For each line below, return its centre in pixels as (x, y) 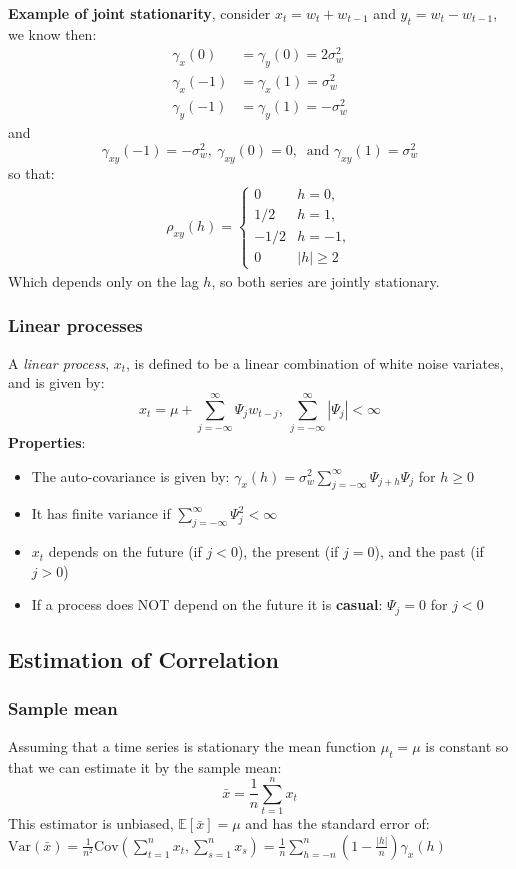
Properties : (47, 441)
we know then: (52, 33)
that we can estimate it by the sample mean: (145, 766)
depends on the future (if (125, 551)
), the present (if (288, 551)
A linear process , (59, 362)
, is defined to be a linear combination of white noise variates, (315, 362)
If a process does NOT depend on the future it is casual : (207, 604)
